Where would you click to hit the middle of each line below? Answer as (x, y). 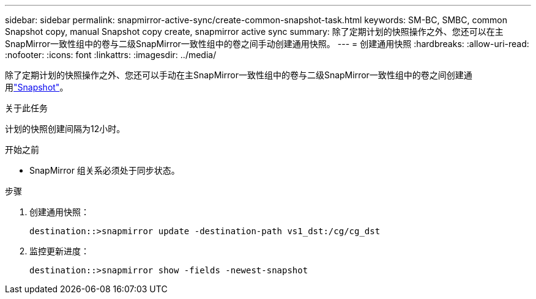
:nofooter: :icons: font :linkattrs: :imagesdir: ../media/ (111, 55)
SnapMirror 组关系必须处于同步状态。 (105, 170)
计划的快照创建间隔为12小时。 (65, 129)
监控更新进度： (59, 251)
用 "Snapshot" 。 (37, 87)
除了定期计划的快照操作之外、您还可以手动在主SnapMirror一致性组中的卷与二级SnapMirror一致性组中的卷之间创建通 (239, 75)
